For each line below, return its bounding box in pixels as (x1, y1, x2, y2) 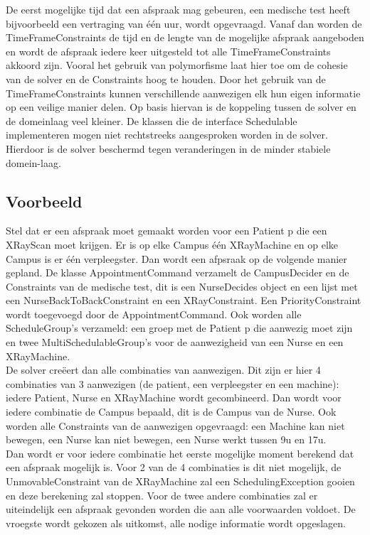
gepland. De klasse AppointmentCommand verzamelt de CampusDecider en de (6, 265, 349, 280)
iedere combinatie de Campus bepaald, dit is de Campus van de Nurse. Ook (6, 404, 337, 419)
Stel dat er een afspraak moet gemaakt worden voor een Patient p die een (6, 223, 327, 238)
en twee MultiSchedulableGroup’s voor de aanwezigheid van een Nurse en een (6, 335, 344, 350)
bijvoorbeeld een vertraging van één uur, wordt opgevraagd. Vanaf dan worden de (6, 16, 362, 31)
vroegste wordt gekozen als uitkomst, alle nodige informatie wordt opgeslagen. (6, 515, 347, 530)
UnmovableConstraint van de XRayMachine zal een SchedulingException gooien (6, 474, 355, 489)
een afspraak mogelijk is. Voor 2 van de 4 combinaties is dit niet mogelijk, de (6, 460, 342, 475)
